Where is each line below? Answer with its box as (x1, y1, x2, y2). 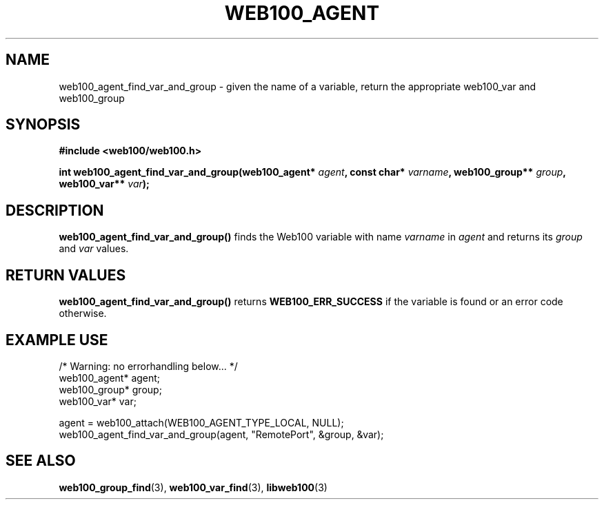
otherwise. (59, 307, 107, 320)
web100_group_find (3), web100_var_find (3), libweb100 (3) (59, 481, 328, 493)
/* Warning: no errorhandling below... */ (59, 360, 238, 372)
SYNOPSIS (6, 116, 81, 134)
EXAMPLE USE (6, 331, 108, 349)
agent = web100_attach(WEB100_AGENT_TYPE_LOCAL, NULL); (59, 416, 344, 429)
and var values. (59, 243, 129, 255)
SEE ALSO (6, 452, 76, 470)
